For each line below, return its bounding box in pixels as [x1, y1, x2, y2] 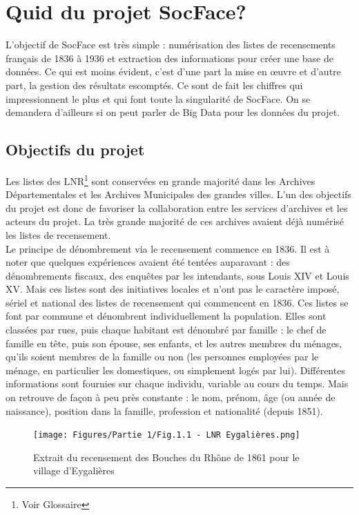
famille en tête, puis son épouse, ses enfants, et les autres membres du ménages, [6, 336, 342, 350]
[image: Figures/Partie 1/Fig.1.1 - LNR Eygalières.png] [33, 430, 300, 440]
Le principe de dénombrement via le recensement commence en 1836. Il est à [6, 241, 330, 255]
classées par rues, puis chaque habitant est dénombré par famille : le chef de [6, 322, 327, 337]
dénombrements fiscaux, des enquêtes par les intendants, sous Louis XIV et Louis [6, 268, 349, 282]
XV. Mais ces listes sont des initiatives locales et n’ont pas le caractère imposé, [6, 282, 340, 296]
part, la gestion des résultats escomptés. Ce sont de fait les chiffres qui [6, 77, 303, 92]
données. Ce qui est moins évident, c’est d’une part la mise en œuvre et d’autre [6, 64, 341, 79]
